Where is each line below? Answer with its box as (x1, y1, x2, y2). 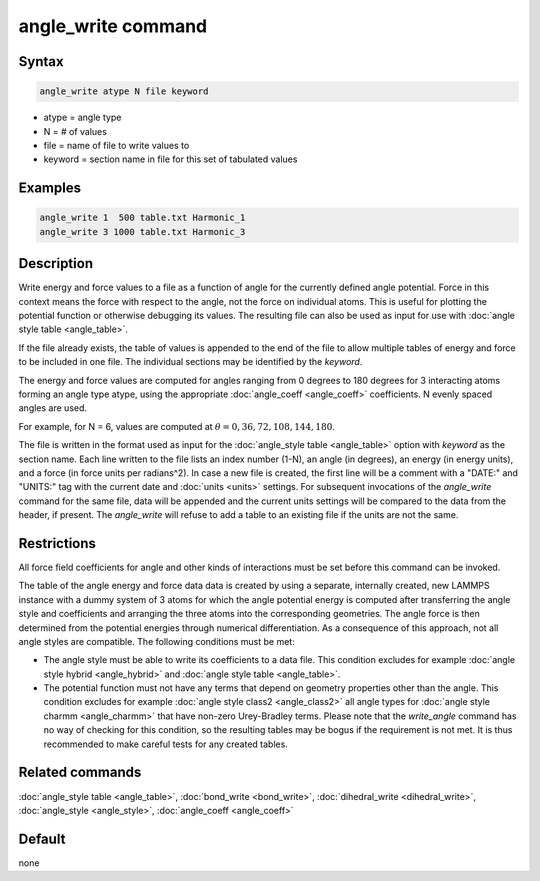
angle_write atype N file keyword (39, 86, 209, 97)
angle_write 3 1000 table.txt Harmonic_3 (39, 226, 246, 237)
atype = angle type (43, 111, 122, 124)
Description (18, 255, 94, 272)
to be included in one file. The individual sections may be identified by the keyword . (18, 356, 363, 368)
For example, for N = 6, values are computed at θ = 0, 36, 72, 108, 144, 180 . (18, 420, 335, 432)
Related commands (18, 764, 142, 781)
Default (18, 830, 66, 847)
